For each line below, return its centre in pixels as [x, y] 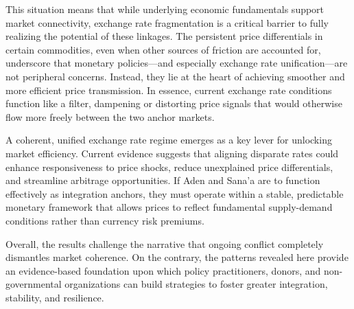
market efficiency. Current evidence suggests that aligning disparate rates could [172, 153]
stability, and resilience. [55, 297]
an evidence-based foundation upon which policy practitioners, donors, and [163, 270]
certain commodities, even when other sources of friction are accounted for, [163, 49]
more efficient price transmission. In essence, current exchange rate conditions [169, 90]
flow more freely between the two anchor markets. [110, 116]
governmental [34, 284]
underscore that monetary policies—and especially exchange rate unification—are [177, 63]
